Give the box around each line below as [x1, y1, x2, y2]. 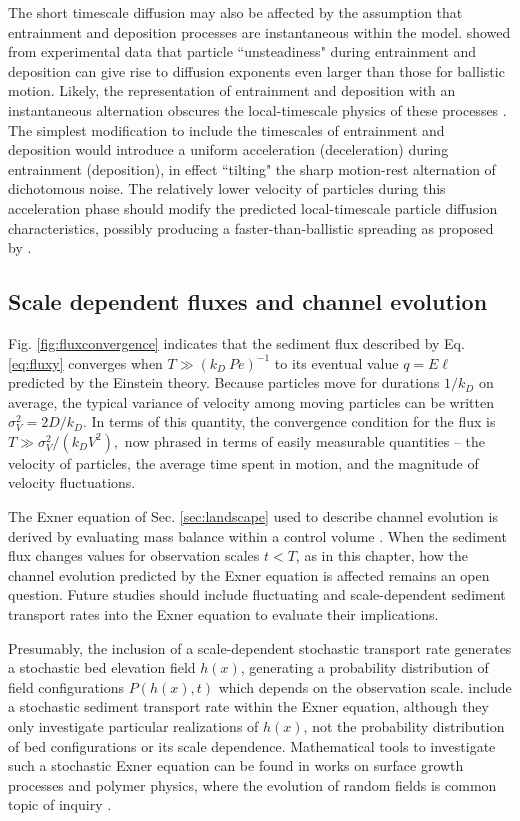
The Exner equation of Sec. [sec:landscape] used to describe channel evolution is [8, 506, 498, 527]
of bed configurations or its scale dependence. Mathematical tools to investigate [8, 735, 496, 756]
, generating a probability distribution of [240, 657, 489, 678]
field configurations [8, 676, 125, 697]
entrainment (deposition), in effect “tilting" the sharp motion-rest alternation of [8, 158, 496, 179]
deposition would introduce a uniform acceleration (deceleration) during [8, 139, 449, 160]
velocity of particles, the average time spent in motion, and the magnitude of [8, 452, 479, 473]
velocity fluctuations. [8, 472, 136, 493]
